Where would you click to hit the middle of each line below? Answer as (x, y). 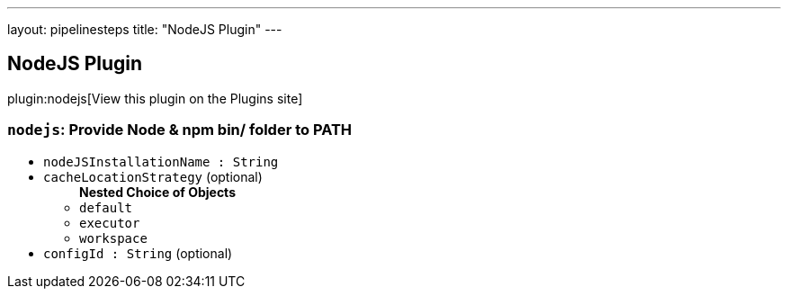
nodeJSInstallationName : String (161, 161)
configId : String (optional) (138, 253)
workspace (113, 238)
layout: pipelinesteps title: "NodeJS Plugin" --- (145, 29)
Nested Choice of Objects (157, 192)
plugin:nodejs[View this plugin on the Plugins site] (155, 98)
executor (110, 223)
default (106, 207)
